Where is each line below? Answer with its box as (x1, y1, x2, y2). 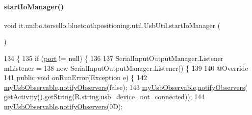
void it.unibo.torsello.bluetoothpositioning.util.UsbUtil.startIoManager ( (4, 20, 221, 30)
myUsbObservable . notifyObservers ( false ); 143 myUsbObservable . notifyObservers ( (4, 82, 248, 92)
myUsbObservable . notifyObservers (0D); (4, 101, 123, 111)
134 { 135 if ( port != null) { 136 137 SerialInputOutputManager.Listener (4, 53, 224, 63)
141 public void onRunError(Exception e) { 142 (4, 72, 147, 83)
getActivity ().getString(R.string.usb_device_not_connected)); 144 (4, 91, 205, 102)
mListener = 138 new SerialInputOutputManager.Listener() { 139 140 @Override (4, 62, 248, 73)
